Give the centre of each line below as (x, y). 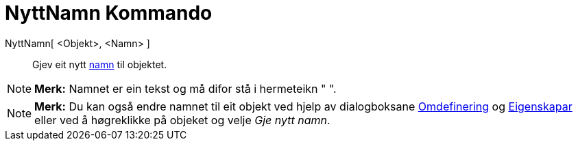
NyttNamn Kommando (109, 13)
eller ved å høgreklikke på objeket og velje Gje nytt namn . (182, 120)
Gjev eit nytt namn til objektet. (100, 64)
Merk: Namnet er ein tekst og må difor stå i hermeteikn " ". (185, 88)
